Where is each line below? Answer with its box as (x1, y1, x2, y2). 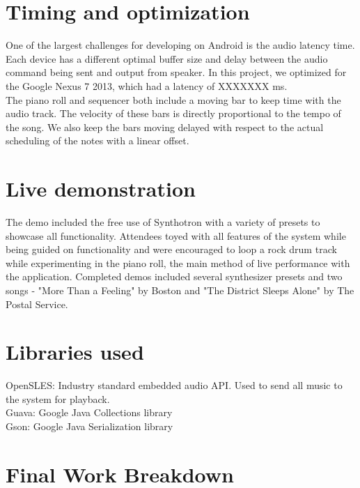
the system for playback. (6, 391, 110, 406)
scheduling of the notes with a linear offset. (6, 133, 189, 148)
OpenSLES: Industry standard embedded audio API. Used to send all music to (6, 378, 343, 392)
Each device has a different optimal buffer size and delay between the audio (6, 51, 328, 66)
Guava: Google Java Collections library (6, 405, 173, 420)
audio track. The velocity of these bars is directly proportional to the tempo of (6, 106, 341, 121)
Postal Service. (6, 296, 68, 311)
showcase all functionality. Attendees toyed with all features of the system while (6, 228, 346, 243)
